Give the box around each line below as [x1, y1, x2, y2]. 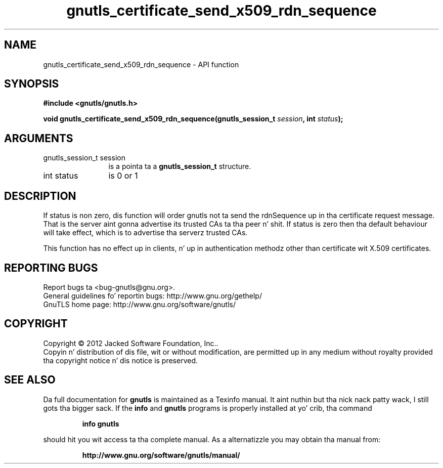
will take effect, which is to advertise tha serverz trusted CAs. [43, 228, 248, 237]
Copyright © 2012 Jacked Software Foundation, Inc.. [43, 338, 218, 348]
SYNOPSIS [4, 77, 59, 91]
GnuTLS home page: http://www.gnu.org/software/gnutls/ [43, 300, 236, 309]
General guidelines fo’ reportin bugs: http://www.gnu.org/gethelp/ [43, 291, 262, 300]
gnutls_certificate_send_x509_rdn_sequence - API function [43, 60, 239, 69]
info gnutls [82, 419, 119, 428]
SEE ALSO [4, 373, 56, 387]
